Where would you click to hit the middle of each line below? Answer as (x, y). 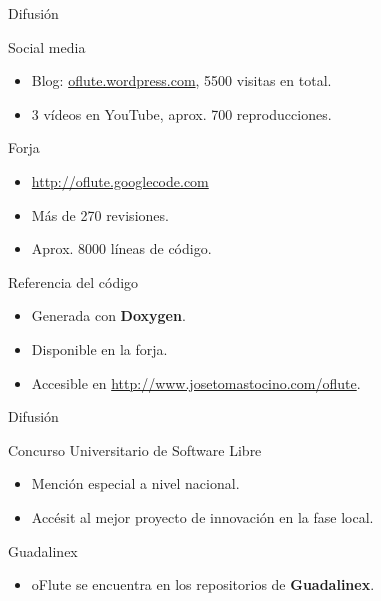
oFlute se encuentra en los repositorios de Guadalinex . (203, 584)
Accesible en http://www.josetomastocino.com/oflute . (196, 382)
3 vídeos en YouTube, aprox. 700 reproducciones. (181, 113)
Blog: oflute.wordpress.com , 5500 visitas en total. (181, 80)
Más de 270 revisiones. (100, 214)
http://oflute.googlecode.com (120, 180)
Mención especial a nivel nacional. (135, 483)
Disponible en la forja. (99, 348)
